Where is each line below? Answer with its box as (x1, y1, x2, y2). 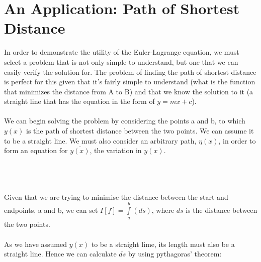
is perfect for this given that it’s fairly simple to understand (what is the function (4, 76, 255, 87)
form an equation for (4, 145, 68, 156)
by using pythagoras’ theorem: (128, 248, 222, 259)
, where (151, 205, 175, 215)
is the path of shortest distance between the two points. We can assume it (26, 125, 254, 136)
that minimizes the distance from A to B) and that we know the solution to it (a (4, 86, 253, 96)
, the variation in (90, 145, 142, 156)
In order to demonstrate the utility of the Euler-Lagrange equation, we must (4, 47, 239, 57)
